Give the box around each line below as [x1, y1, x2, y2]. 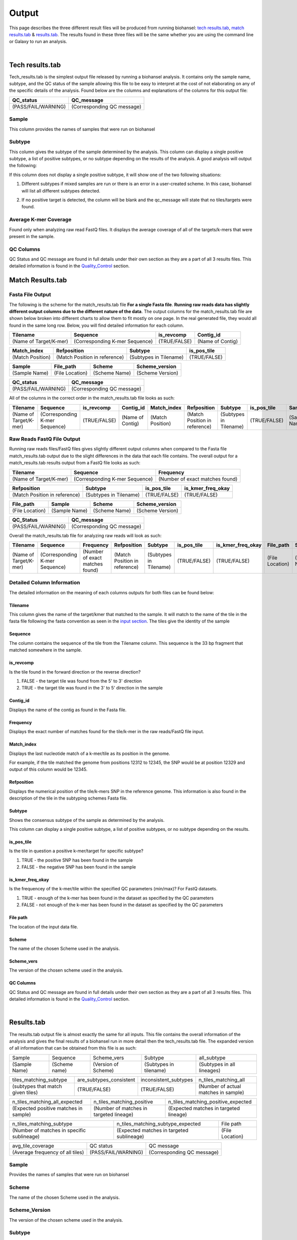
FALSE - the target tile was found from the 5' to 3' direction [21, 678, 142, 684]
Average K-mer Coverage [9, 216, 72, 223]
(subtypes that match [12, 1083, 62, 1090]
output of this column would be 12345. [9, 766, 88, 772]
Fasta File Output [9, 291, 51, 298]
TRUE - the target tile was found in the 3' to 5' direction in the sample [21, 685, 163, 691]
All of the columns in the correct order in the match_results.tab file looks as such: [9, 395, 175, 401]
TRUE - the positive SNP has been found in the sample [21, 857, 133, 863]
